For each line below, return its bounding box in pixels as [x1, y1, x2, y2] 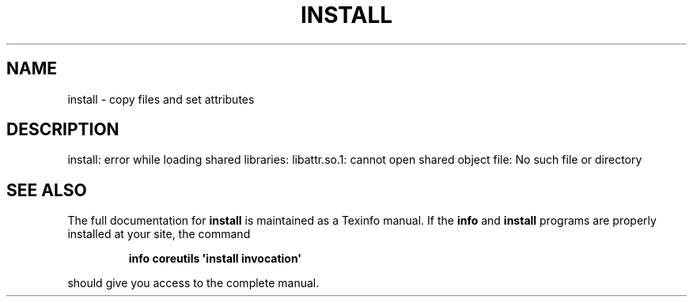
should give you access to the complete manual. [67, 276, 320, 290]
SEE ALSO [6, 180, 87, 200]
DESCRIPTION [6, 119, 119, 140]
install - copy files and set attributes [67, 92, 255, 106]
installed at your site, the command [67, 227, 251, 241]
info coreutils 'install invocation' [128, 252, 302, 266]
